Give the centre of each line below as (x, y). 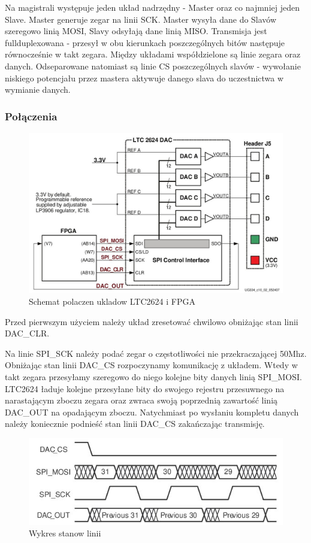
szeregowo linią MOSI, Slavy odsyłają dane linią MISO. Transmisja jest (136, 31)
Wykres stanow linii (65, 533)
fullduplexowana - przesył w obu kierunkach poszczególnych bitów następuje (145, 42)
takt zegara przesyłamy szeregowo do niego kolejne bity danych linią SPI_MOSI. (153, 377)
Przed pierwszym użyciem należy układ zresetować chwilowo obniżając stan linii (152, 321)
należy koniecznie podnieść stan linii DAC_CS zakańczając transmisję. (135, 424)
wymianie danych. (38, 90)
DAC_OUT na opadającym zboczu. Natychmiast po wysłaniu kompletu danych (152, 412)
